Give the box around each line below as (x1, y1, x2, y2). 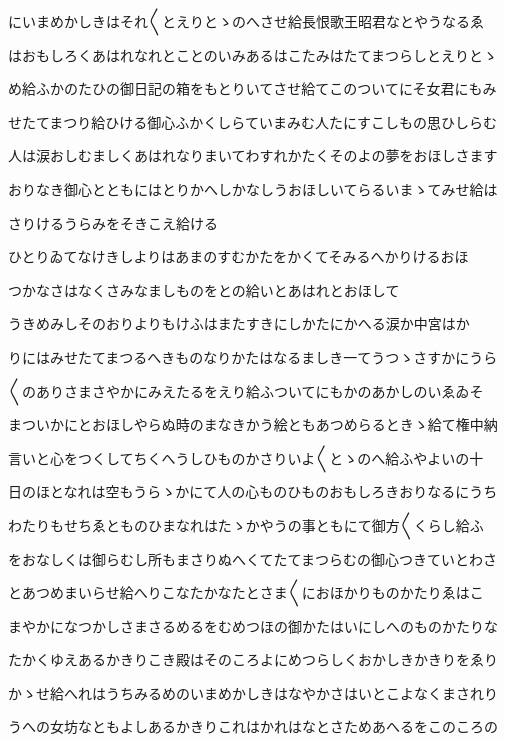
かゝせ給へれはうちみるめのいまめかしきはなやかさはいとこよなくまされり (8, 682, 498, 703)
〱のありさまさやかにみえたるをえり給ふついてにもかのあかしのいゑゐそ (8, 380, 484, 401)
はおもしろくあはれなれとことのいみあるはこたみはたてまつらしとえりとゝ (8, 44, 497, 65)
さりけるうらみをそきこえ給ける (8, 212, 218, 233)
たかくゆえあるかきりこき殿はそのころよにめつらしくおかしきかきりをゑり (8, 649, 498, 670)
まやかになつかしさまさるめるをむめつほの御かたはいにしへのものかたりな (8, 615, 498, 636)
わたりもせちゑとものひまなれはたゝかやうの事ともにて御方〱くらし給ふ (8, 514, 484, 535)
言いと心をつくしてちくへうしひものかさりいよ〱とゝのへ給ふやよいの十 (8, 447, 484, 468)
